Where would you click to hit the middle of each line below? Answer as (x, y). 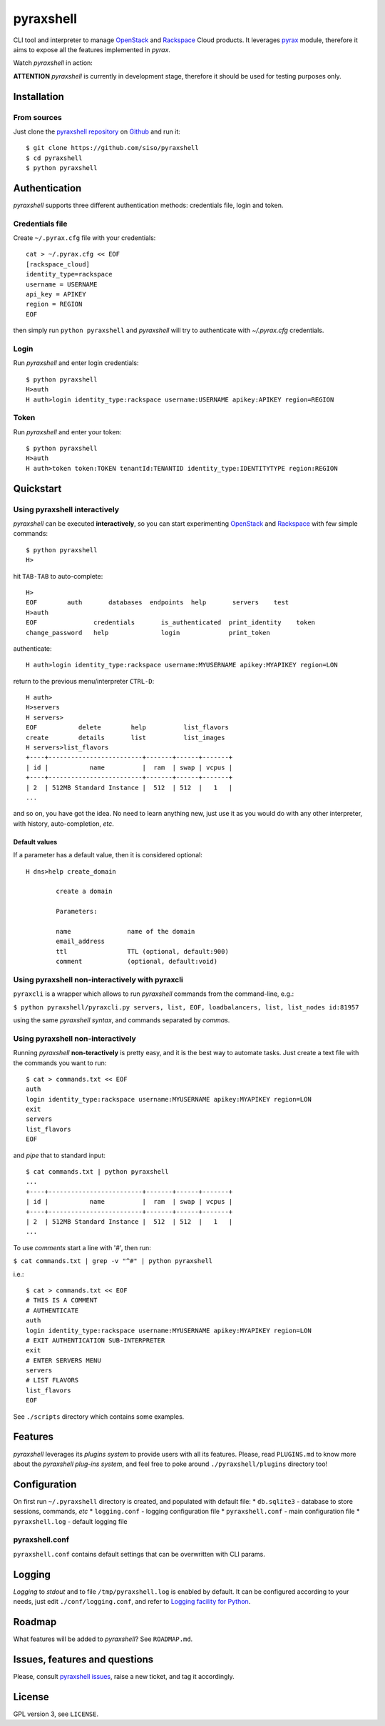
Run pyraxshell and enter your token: (67, 431)
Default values (35, 842)
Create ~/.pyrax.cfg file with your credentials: (84, 238)
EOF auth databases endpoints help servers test (158, 603)
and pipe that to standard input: (60, 1155)
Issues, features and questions (83, 1659)
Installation (38, 96)
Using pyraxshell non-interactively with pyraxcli (98, 979)
